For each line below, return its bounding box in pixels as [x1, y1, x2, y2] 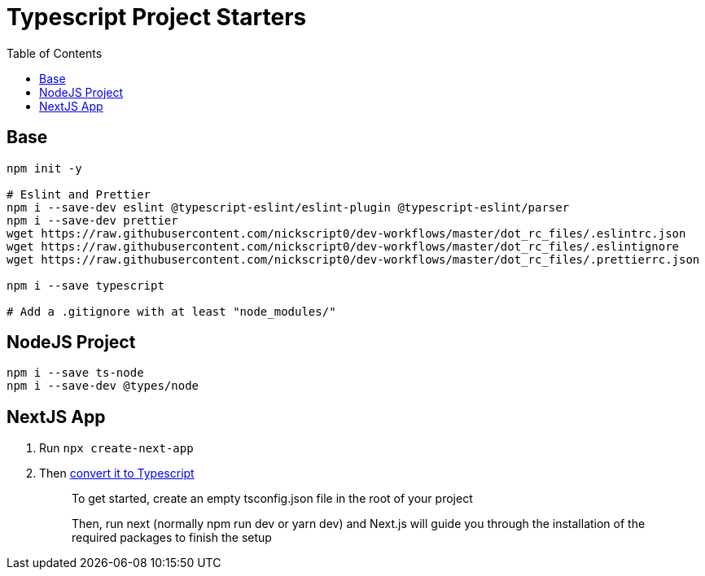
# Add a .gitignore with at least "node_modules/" [7, 304, 336, 318]
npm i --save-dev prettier [7, 213, 178, 227]
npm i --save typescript [7, 278, 164, 292]
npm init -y [7, 161, 82, 175]
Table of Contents [7, 46, 103, 60]
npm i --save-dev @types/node [7, 379, 199, 393]
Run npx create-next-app [39, 441, 194, 456]
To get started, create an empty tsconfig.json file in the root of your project [72, 491, 473, 506]
